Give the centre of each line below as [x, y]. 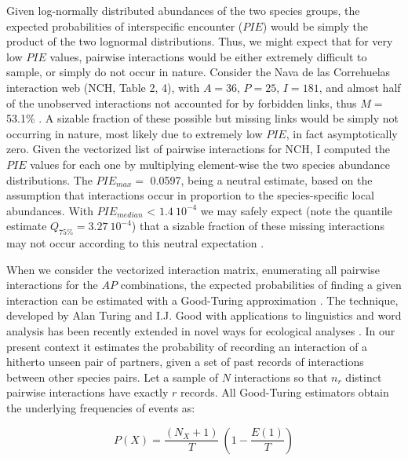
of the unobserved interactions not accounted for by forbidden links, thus [182, 102]
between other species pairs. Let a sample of [113, 377]
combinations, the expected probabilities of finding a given [261, 285]
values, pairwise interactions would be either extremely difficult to [208, 56]
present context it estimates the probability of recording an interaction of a [187, 346]
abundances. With [50, 210]
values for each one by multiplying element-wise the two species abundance [210, 164]
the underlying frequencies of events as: [101, 408]
